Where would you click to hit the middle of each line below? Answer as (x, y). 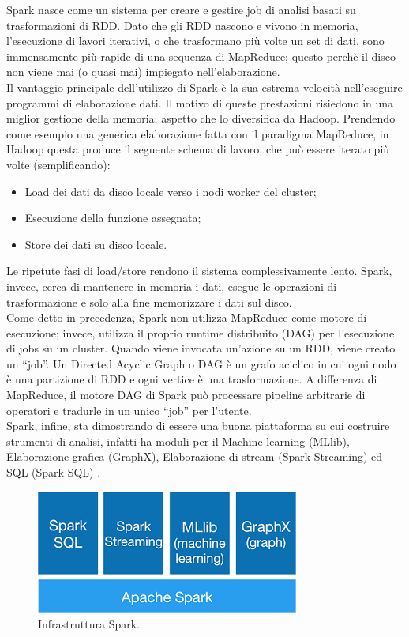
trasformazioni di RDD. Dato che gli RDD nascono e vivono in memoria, (182, 25)
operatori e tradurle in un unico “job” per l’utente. (129, 410)
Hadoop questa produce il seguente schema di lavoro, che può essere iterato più (198, 149)
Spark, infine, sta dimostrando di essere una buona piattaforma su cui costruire (198, 426)
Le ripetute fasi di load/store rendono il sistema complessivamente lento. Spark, (199, 271)
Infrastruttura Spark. (89, 624)
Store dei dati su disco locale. (96, 244)
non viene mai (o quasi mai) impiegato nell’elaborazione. (143, 72)
